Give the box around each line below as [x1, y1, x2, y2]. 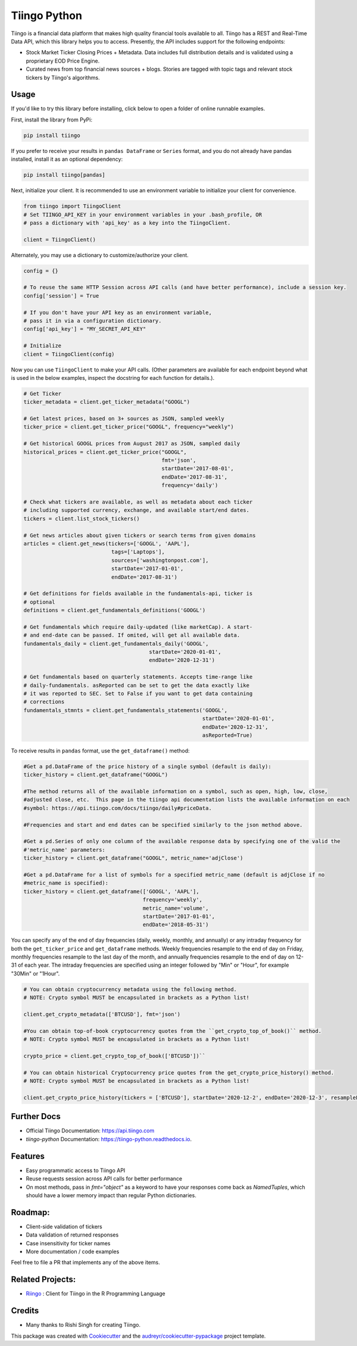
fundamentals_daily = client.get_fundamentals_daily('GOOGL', [23, 640, 209, 647]
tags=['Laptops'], [111, 548, 165, 555]
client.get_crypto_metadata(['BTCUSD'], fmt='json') [23, 1011, 181, 1018]
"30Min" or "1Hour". [11, 970, 60, 977]
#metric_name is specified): [23, 880, 109, 886]
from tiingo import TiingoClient [23, 203, 121, 210]
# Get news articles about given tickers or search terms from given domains [23, 532, 256, 539]
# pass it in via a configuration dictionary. [23, 317, 162, 324]
